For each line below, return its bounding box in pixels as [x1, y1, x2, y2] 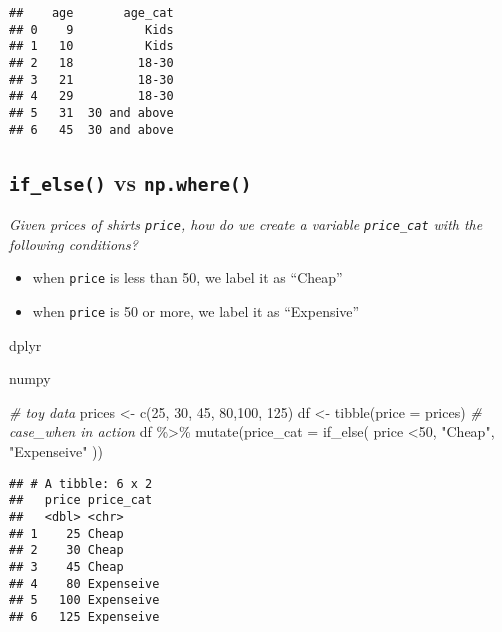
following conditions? [9, 233, 138, 254]
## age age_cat [9, 6, 174, 20]
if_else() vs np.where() [9, 166, 252, 197]
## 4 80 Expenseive [9, 576, 160, 591]
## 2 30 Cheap [9, 543, 124, 558]
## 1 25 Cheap [9, 526, 124, 541]
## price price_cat [9, 493, 153, 508]
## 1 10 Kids [9, 39, 174, 54]
